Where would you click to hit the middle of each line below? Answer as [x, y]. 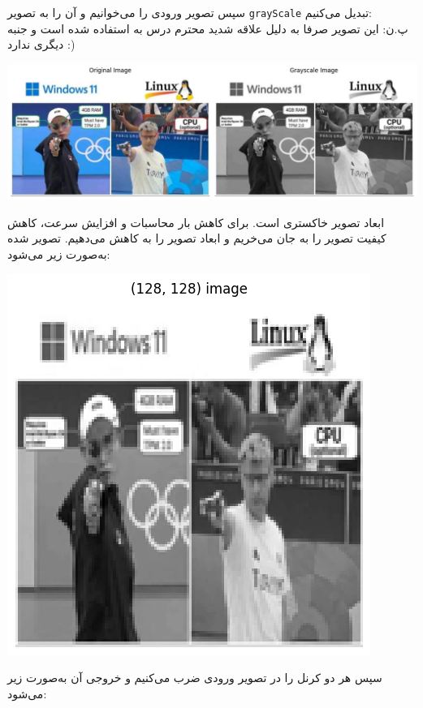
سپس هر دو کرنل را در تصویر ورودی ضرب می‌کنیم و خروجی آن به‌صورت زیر [195, 678]
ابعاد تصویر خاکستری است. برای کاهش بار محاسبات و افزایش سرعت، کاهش [196, 222]
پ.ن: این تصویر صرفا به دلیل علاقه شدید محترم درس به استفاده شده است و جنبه [208, 28]
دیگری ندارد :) [41, 44]
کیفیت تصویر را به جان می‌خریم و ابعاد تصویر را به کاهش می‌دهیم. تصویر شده [197, 238]
